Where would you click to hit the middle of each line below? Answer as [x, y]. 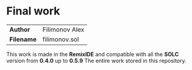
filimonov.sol [61, 39]
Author [20, 30]
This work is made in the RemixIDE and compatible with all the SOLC [93, 54]
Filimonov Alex [63, 30]
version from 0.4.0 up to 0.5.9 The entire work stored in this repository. [97, 60]
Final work [33, 11]
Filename [23, 39]
